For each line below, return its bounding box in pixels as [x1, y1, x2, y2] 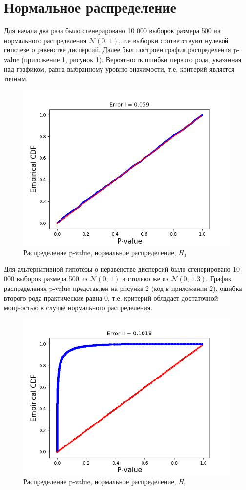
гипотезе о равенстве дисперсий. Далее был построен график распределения [4, 45, 231, 55]
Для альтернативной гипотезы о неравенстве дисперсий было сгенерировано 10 [4, 264, 240, 274]
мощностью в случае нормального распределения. [4, 302, 153, 312]
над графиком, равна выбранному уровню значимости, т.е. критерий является [4, 64, 235, 74]
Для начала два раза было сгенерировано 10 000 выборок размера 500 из [4, 25, 221, 36]
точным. [4, 73, 28, 84]
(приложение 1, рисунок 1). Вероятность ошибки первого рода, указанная [21, 54, 242, 64]
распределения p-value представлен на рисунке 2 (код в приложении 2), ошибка [4, 283, 242, 293]
